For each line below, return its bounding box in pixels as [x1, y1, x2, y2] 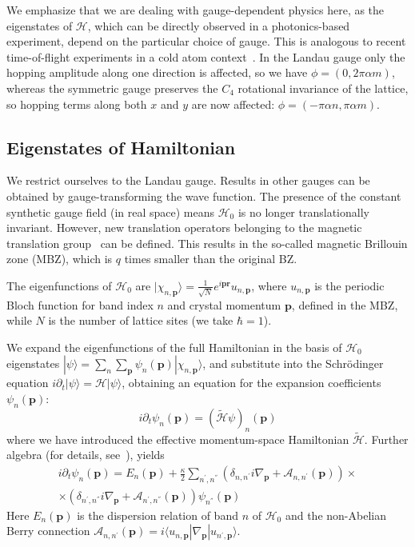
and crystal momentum [167, 296, 281, 313]
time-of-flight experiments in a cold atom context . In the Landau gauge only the [6, 48, 405, 65]
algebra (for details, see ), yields [6, 446, 165, 463]
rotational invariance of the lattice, [237, 79, 409, 96]
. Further [364, 430, 409, 447]
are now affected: [191, 95, 275, 112]
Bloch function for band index [6, 296, 154, 313]
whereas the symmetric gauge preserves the [6, 79, 218, 96]
